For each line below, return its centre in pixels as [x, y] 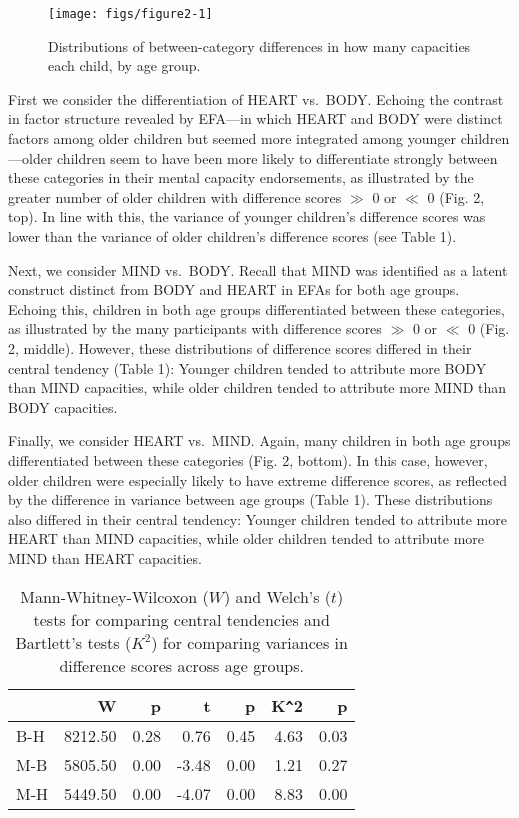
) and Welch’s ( [277, 596]
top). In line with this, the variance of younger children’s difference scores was [247, 216]
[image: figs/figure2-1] [130, 14]
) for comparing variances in [249, 642]
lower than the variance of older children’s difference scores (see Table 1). [232, 236]
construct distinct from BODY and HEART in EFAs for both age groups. [234, 289]
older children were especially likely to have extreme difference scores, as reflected [258, 479]
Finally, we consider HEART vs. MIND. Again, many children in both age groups [259, 440]
